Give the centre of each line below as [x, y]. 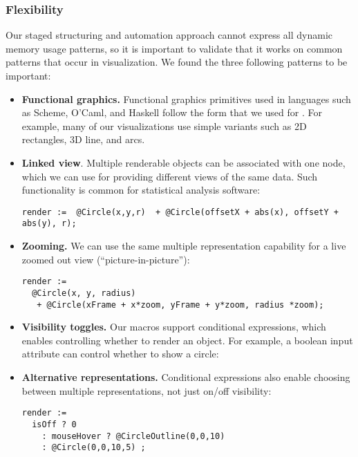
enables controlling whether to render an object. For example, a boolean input [187, 340]
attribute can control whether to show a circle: [120, 354]
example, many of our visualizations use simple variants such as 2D [164, 125]
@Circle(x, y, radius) [84, 293]
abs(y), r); [49, 224]
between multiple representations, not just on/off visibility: [147, 390]
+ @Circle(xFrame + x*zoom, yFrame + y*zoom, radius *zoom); [180, 305]
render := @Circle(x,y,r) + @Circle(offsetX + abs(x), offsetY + [180, 212]
